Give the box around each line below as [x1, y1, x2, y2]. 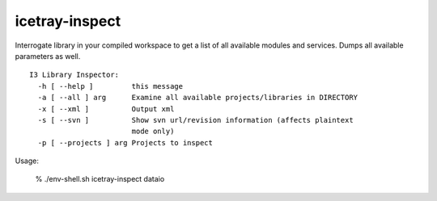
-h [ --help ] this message [37, 82, 184, 90]
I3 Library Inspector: [29, 70, 120, 80]
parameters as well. [15, 51, 81, 61]
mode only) [131, 127, 175, 136]
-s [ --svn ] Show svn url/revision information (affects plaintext [37, 115, 354, 124]
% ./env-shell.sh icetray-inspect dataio [35, 174, 165, 184]
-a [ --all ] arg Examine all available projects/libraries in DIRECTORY [37, 93, 359, 103]
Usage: [15, 156, 40, 165]
